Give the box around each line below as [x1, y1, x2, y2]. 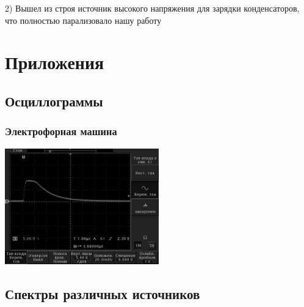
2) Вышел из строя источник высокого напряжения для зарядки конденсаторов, [5, 2, 300, 14]
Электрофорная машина [5, 124, 117, 139]
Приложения [5, 50, 104, 75]
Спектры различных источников [5, 284, 200, 303]
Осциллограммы [5, 91, 103, 110]
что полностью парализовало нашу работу [5, 13, 162, 26]
